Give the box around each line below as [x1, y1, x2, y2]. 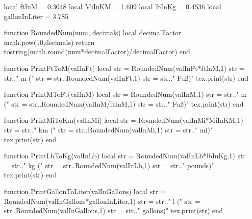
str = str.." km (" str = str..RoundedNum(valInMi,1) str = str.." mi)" [4, 124, 213, 134]
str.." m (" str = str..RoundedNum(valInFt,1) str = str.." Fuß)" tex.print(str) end [4, 72, 249, 83]
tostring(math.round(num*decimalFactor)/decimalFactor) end [4, 46, 190, 57]
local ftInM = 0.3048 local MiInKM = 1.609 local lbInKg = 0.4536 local [4, 1, 221, 11]
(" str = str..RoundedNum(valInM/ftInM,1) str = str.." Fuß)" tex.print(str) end [4, 98, 244, 109]
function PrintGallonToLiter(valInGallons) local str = [4, 186, 166, 196]
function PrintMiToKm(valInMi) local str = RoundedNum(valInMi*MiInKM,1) [4, 115, 243, 125]
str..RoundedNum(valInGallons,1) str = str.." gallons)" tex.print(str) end [4, 205, 223, 216]
